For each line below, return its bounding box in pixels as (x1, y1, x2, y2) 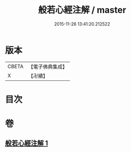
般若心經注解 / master (38, 4, 126, 16)
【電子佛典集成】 (28, 63, 67, 70)
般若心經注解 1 (5, 139, 48, 148)
